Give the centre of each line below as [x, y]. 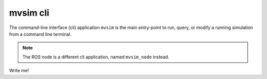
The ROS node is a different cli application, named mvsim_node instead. [96, 57]
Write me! [19, 71]
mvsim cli [29, 13]
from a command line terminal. [40, 34]
